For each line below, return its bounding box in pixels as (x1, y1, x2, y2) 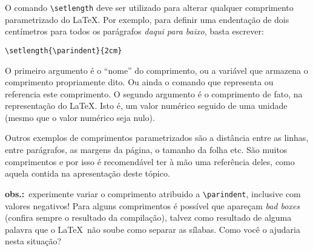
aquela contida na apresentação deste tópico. (5, 167, 170, 180)
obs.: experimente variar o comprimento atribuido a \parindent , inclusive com (5, 187, 301, 200)
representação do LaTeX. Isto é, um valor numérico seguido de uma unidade (5, 99, 288, 112)
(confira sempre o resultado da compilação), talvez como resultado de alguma (5, 211, 292, 224)
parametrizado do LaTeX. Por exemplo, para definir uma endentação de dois (5, 13, 289, 25)
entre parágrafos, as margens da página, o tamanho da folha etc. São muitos (5, 143, 288, 156)
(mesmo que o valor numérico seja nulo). (5, 111, 155, 123)
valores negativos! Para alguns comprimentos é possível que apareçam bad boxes (5, 199, 300, 212)
